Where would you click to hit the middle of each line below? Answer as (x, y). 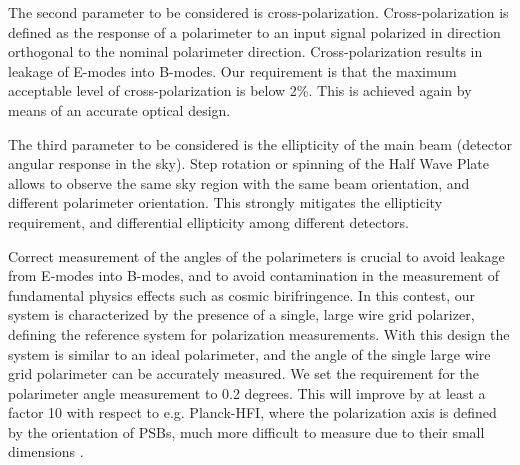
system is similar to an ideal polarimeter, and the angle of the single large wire (249, 353)
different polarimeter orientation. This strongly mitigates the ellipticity (225, 202)
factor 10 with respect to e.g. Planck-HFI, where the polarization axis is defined (252, 412)
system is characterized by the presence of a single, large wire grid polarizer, (241, 314)
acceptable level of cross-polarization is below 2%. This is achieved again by (240, 90)
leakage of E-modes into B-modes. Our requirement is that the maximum (232, 70)
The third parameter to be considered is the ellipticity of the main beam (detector (260, 143)
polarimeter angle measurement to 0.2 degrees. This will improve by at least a (247, 392)
